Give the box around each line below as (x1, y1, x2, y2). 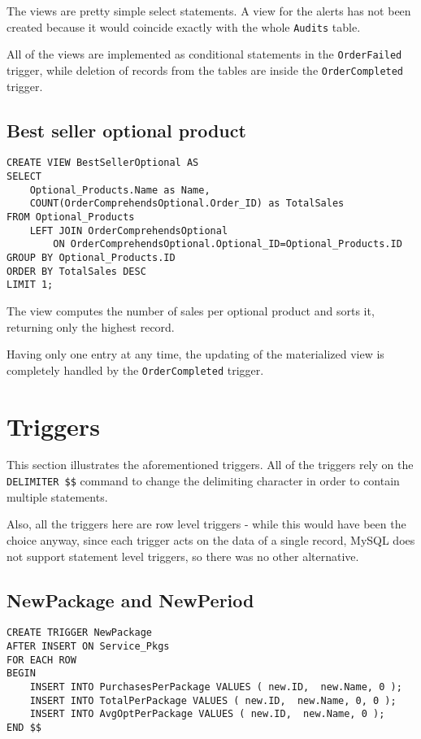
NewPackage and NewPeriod (7, 587, 254, 612)
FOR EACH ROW (7, 654, 76, 666)
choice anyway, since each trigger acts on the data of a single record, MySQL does (7, 531, 415, 548)
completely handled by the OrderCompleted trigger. (7, 361, 264, 378)
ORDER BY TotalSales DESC (7, 265, 146, 277)
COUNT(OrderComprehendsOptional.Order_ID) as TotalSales (29, 198, 345, 210)
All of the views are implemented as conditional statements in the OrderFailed (7, 46, 402, 63)
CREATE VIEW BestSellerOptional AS (7, 157, 199, 169)
